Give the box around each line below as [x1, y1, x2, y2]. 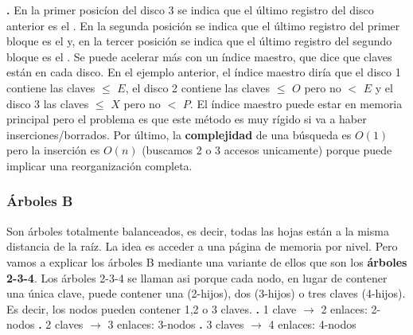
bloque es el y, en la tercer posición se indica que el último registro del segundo [6, 33, 392, 49]
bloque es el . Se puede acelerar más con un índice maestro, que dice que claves [6, 48, 392, 64]
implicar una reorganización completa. [6, 157, 193, 173]
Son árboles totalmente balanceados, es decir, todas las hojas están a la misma [6, 222, 389, 239]
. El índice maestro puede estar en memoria [189, 95, 403, 111]
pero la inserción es [6, 142, 100, 158]
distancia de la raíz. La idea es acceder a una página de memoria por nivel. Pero [6, 238, 398, 255]
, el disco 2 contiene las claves [125, 79, 271, 95]
